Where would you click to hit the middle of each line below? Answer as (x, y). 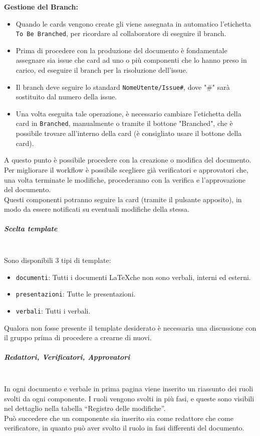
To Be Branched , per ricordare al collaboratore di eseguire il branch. (121, 33)
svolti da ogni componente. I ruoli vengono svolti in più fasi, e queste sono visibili (129, 398)
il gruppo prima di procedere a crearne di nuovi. (78, 337)
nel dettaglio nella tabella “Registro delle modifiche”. (85, 408)
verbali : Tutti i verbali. (53, 310)
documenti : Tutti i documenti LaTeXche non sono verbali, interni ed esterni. (133, 277)
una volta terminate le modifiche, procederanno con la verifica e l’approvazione (125, 179)
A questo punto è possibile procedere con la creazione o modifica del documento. (128, 160)
